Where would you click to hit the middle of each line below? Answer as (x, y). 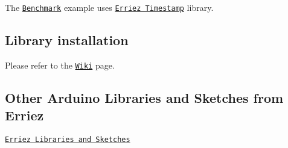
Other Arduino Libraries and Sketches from (144, 97)
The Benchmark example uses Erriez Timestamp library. (109, 7)
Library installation (67, 40)
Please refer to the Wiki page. (60, 65)
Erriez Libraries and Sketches (68, 140)
